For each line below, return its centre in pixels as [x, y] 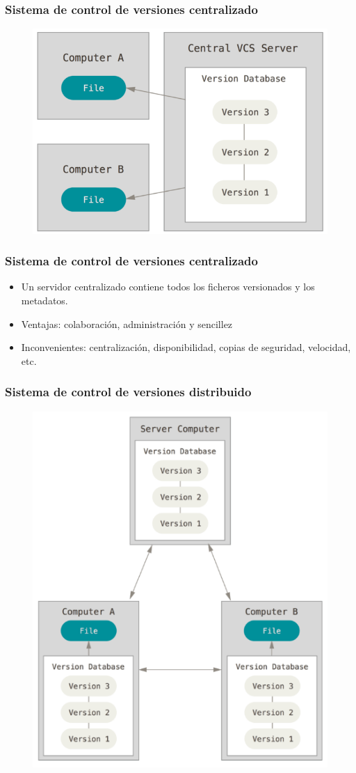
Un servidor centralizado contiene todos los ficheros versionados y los [168, 287]
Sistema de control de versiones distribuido [128, 392]
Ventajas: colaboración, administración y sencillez [127, 323]
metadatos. [44, 300]
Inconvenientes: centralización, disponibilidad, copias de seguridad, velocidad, [186, 347]
